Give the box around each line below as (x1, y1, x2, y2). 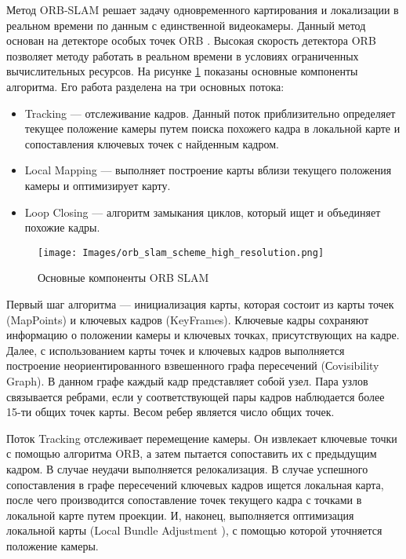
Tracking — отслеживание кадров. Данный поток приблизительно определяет (24, 104, 396, 121)
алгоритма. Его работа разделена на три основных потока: (6, 78, 285, 94)
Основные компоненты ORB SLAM (38, 269, 209, 286)
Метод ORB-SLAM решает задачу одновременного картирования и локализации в (6, 2, 399, 17)
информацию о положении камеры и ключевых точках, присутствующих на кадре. (6, 327, 400, 343)
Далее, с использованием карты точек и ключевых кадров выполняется (6, 342, 345, 358)
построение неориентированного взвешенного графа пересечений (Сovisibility (6, 357, 379, 374)
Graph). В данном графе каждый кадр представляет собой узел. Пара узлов (6, 372, 368, 389)
